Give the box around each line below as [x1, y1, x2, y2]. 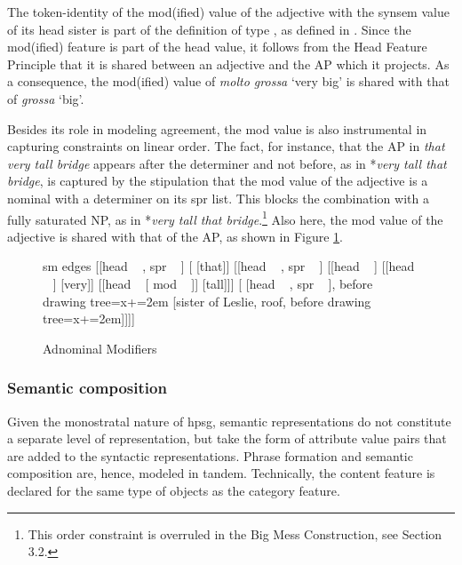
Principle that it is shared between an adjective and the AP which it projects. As [7, 54, 450, 73]
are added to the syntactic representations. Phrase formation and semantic [7, 446, 413, 465]
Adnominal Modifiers [43, 338, 157, 357]
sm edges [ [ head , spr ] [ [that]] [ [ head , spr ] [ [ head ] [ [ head [43, 257, 415, 275]
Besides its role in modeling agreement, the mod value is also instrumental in [7, 119, 427, 138]
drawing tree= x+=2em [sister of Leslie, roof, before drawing [43, 291, 371, 310]
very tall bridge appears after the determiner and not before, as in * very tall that [7, 154, 447, 172]
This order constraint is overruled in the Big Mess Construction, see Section [28, 524, 442, 543]
